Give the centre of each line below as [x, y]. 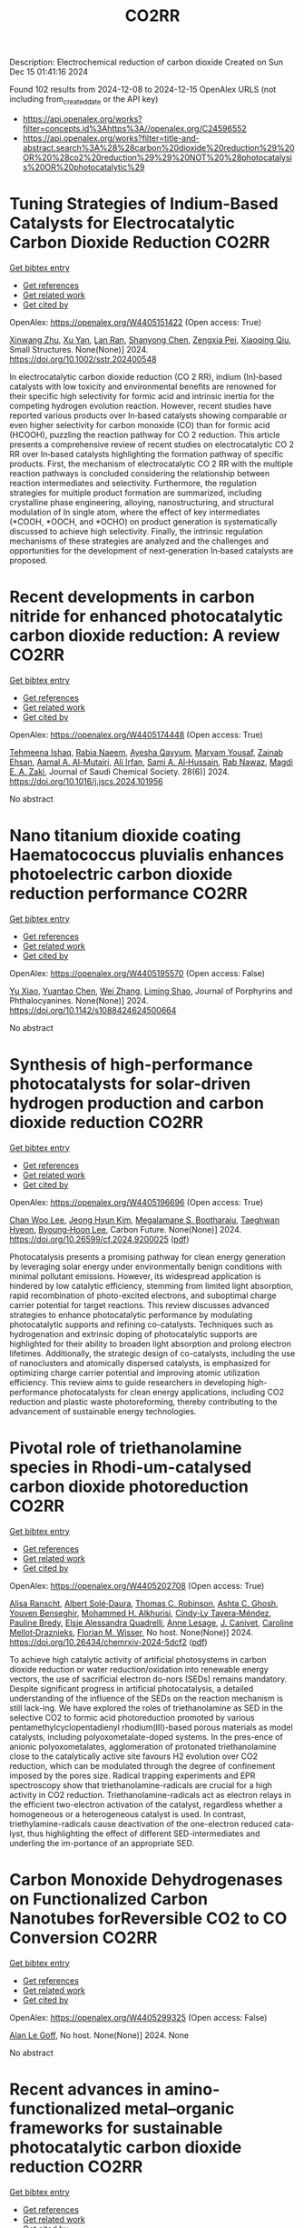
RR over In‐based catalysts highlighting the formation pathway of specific [147, 454]
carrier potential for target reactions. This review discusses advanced [139, 1304]
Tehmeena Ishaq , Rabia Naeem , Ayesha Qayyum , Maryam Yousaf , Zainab [147, 752]
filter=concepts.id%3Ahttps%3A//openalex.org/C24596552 [134, 128]
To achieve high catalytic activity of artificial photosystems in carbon [138, 1659]
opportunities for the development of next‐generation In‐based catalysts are [152, 550]
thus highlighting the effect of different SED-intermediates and [143, 1833]
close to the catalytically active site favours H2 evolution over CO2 [134, 1756]
